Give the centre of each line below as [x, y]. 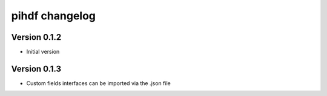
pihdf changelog [54, 16]
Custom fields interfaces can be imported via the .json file [98, 83]
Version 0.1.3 [36, 69]
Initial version [43, 52]
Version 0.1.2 [36, 37]
